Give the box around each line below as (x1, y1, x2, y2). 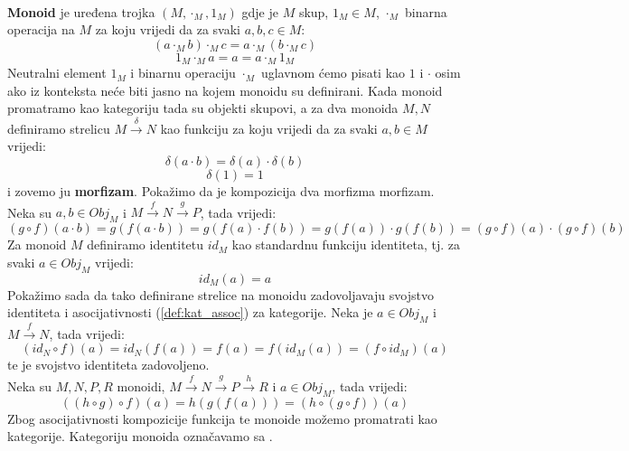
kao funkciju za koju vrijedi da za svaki (160, 118, 378, 137)
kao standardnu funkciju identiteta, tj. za (231, 235, 460, 254)
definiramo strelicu (7, 118, 110, 137)
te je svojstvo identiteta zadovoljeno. (7, 355, 210, 374)
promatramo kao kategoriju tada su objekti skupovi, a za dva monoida (7, 99, 399, 117)
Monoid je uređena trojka (7, 2, 155, 21)
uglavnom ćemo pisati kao (260, 63, 406, 82)
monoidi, (117, 376, 165, 395)
